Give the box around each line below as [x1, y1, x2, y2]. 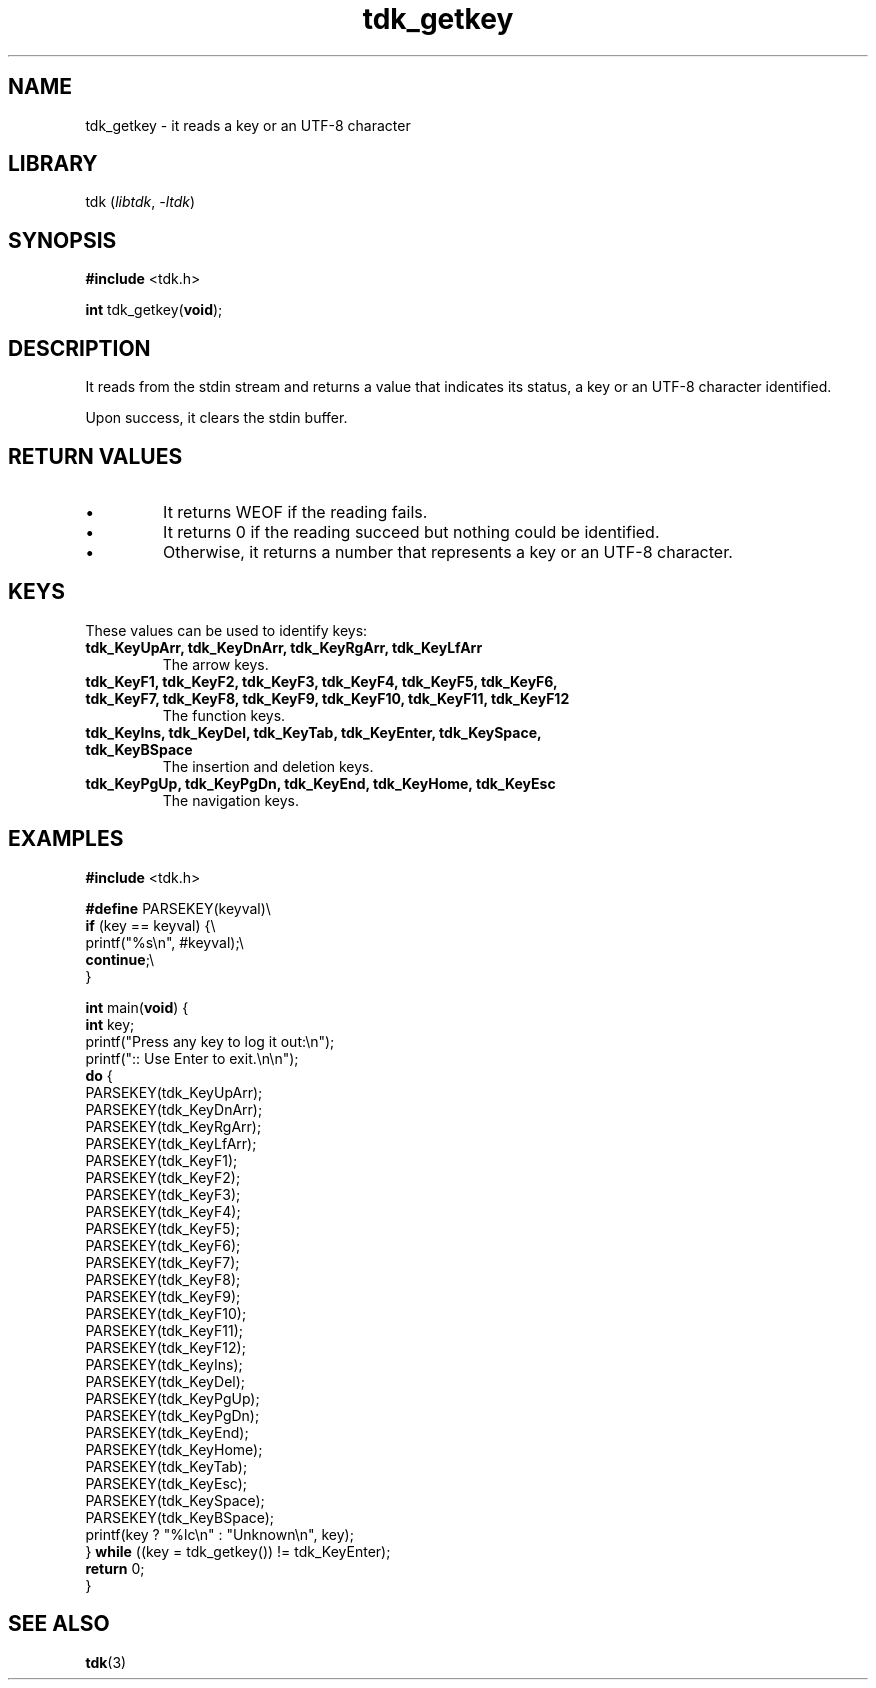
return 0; [85, 1559, 145, 1577]
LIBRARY [8, 151, 98, 177]
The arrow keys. [162, 655, 269, 673]
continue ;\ [85, 950, 155, 968]
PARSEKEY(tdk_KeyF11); [85, 1321, 244, 1339]
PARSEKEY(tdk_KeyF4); [85, 1202, 241, 1220]
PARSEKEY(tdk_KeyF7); [85, 1253, 240, 1271]
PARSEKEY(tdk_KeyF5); [85, 1219, 240, 1237]
